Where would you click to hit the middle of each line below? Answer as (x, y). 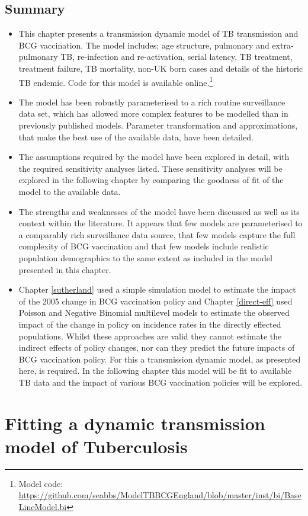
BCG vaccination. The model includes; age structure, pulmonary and (144, 45)
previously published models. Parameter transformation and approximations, (158, 125)
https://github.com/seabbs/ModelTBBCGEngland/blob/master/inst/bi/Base (160, 495)
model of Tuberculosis (96, 446)
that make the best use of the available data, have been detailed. (136, 137)
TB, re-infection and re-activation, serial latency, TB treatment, (177, 57)
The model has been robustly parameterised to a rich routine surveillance (152, 102)
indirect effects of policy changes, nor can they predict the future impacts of (157, 347)
